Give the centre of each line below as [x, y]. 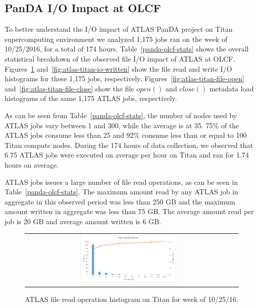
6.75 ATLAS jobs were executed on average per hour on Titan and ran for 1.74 [127, 155]
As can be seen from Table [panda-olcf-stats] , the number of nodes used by [121, 115]
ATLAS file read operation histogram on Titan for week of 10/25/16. [132, 299]
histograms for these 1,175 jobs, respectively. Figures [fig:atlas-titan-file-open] [124, 79]
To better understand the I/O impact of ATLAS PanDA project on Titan [119, 29]
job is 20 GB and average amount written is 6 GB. [83, 221]
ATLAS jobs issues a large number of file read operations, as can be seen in [121, 182]
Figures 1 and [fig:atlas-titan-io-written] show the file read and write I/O [118, 68]
